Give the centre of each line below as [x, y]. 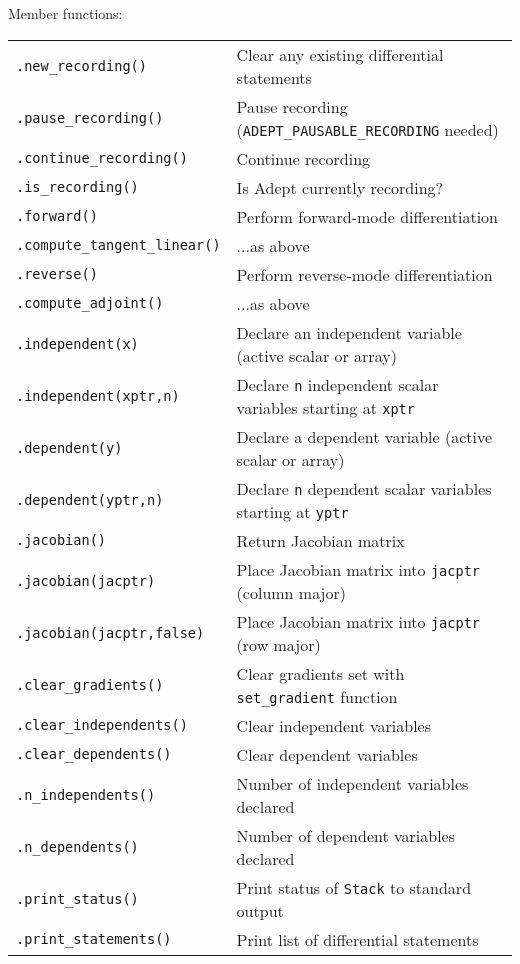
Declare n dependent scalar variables [364, 488]
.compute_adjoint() [90, 303]
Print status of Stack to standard [354, 887]
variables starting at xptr [325, 407]
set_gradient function [317, 696]
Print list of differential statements [357, 939]
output [260, 910]
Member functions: [65, 13]
